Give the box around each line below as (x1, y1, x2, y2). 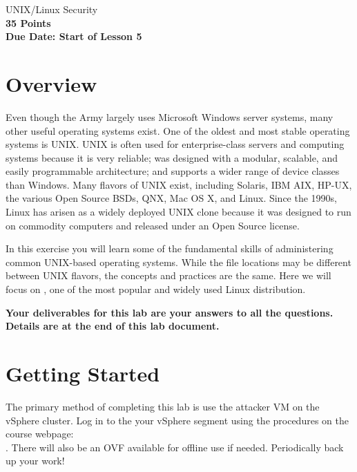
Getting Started (6, 359, 160, 387)
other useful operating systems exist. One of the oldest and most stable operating (6, 123, 350, 138)
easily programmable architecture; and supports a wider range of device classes (6, 164, 340, 178)
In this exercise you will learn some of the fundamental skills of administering (6, 241, 334, 256)
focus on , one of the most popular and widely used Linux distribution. (6, 282, 306, 296)
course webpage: (6, 426, 74, 441)
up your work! (6, 453, 65, 468)
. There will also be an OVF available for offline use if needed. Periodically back (6, 440, 344, 454)
